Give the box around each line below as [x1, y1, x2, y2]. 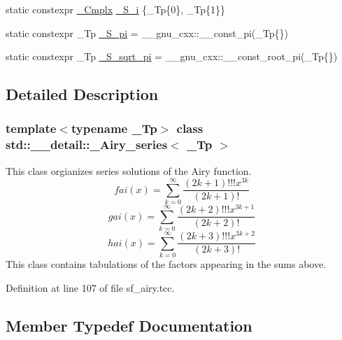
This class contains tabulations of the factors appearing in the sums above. [6, 256, 327, 271]
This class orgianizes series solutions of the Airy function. [6, 163, 252, 178]
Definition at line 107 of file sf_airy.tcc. [6, 280, 175, 295]
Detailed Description [6, 83, 159, 105]
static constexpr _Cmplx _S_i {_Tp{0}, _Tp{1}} [6, 2, 226, 16]
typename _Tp [71, 120, 157, 137]
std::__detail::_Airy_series [6, 136, 168, 153]
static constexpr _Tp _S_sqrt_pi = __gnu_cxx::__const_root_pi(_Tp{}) [6, 49, 338, 64]
